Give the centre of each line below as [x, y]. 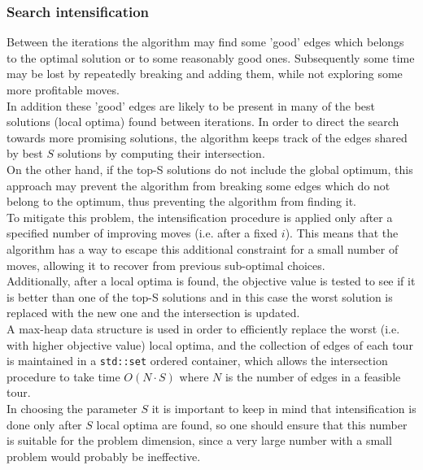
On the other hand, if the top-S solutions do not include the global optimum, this [210, 169]
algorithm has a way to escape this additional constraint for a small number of [203, 248]
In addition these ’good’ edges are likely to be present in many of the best [191, 105]
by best [25, 153]
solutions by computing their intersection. [161, 153]
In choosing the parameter [72, 408]
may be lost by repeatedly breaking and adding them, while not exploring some [205, 74]
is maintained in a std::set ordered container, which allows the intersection [197, 361]
